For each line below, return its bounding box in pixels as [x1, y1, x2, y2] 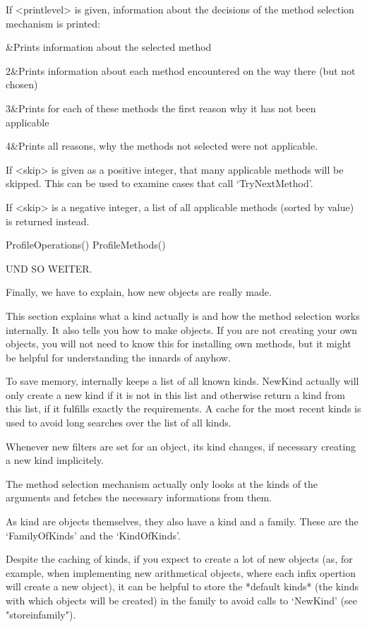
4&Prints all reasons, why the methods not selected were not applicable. [6, 138, 318, 153]
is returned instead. [6, 213, 90, 228]
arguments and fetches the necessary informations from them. [6, 490, 272, 505]
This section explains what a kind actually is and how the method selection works [6, 308, 360, 323]
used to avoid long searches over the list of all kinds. [6, 415, 231, 430]
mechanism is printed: [6, 16, 100, 30]
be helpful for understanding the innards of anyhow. [6, 350, 231, 364]
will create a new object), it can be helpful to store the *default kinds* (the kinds [6, 579, 359, 594]
